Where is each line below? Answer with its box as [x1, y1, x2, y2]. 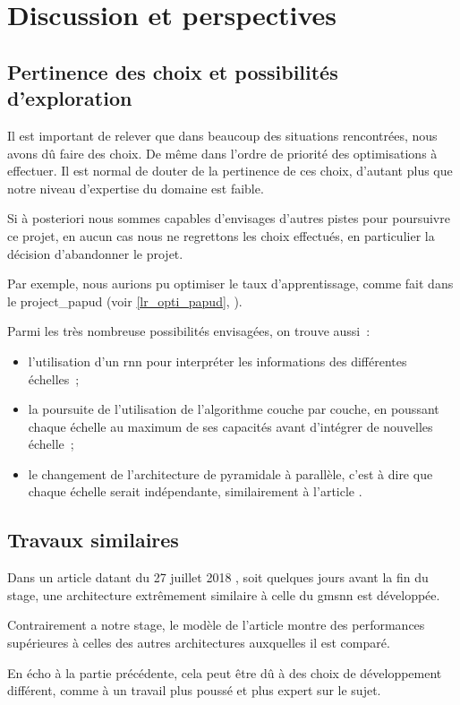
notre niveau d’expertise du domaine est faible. [7, 178, 264, 197]
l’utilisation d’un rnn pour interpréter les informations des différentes [28, 351, 407, 370]
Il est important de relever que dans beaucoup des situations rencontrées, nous [7, 125, 438, 144]
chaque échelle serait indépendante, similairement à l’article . [28, 482, 362, 501]
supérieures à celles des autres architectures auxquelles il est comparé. [7, 633, 390, 652]
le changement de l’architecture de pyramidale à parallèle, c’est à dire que [28, 464, 433, 483]
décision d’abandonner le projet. [7, 244, 183, 262]
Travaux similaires [7, 526, 179, 554]
